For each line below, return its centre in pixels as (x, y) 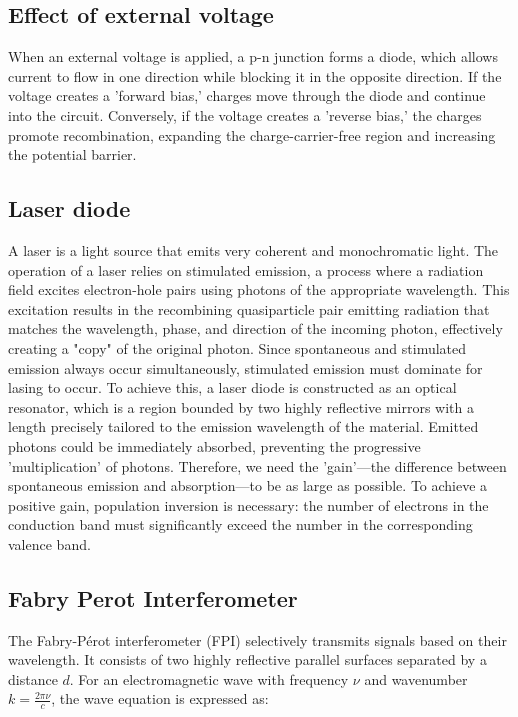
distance (33, 678)
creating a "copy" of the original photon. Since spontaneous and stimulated (237, 347)
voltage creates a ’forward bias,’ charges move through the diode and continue (247, 95)
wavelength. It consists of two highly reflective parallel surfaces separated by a (247, 659)
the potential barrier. (72, 154)
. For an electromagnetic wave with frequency (209, 678)
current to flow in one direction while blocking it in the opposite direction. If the (255, 75)
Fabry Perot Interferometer (153, 597)
